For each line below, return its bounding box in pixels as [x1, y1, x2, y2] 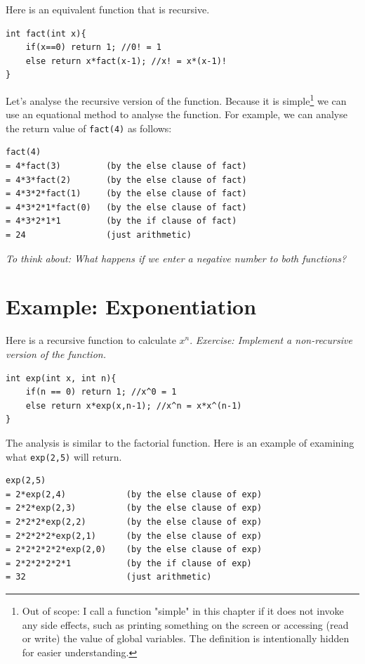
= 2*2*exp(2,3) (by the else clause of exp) [6, 503, 263, 513]
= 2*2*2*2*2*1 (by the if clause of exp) [6, 558, 252, 568]
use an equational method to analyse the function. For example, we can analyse [6, 107, 347, 122]
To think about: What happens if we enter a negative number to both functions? [6, 250, 347, 265]
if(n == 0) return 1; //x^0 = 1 [25, 387, 177, 397]
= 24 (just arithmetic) [6, 230, 192, 241]
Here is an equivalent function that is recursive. [6, 2, 210, 16]
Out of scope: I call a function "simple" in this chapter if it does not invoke [22, 603, 344, 618]
